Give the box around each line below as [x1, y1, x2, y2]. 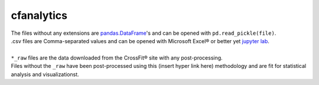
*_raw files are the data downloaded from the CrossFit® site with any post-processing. [11, 54, 223, 61]
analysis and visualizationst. [11, 71, 79, 78]
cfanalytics [11, 9, 68, 22]
